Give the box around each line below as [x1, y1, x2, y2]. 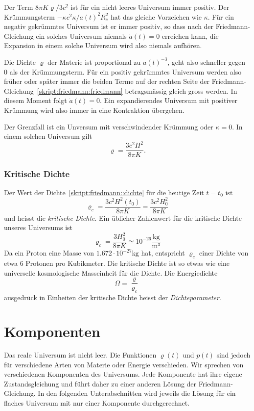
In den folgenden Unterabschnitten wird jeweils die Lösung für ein [38, 388, 236, 398]
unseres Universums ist [4, 222, 73, 232]
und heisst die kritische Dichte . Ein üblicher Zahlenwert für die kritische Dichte [4, 212, 242, 223]
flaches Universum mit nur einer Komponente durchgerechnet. [4, 397, 190, 408]
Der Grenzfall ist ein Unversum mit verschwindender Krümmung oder [4, 121, 213, 131]
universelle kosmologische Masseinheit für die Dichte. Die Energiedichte [4, 267, 218, 278]
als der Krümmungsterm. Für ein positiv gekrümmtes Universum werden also [9, 66, 242, 77]
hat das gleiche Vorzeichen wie [111, 11, 202, 22]
